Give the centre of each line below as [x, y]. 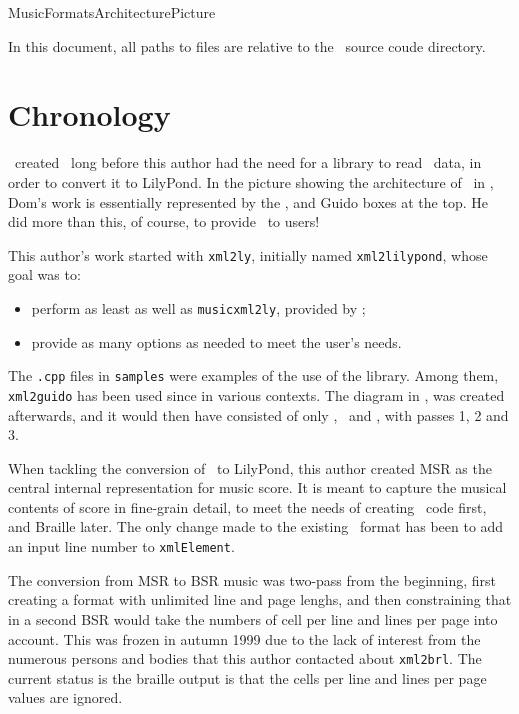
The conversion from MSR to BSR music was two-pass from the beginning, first [252, 579]
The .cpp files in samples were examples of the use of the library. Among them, [253, 375]
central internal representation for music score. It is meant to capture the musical [257, 487]
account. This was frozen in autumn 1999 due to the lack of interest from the [244, 638]
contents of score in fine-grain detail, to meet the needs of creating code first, [247, 506]
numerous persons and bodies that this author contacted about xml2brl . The [245, 658]
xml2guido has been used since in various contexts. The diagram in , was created [256, 394]
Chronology [89, 114]
